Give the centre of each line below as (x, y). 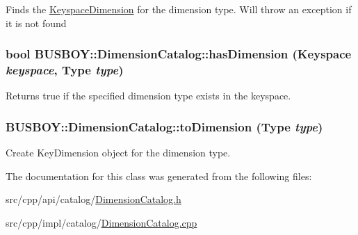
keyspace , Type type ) (65, 70)
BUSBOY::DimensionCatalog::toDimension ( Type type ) (164, 126)
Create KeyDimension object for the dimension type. (118, 153)
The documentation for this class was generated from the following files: (159, 176)
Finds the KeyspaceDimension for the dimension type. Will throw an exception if (179, 9)
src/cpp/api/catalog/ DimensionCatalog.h (93, 199)
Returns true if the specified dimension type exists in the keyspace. (148, 96)
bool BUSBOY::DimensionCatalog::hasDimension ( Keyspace (179, 54)
